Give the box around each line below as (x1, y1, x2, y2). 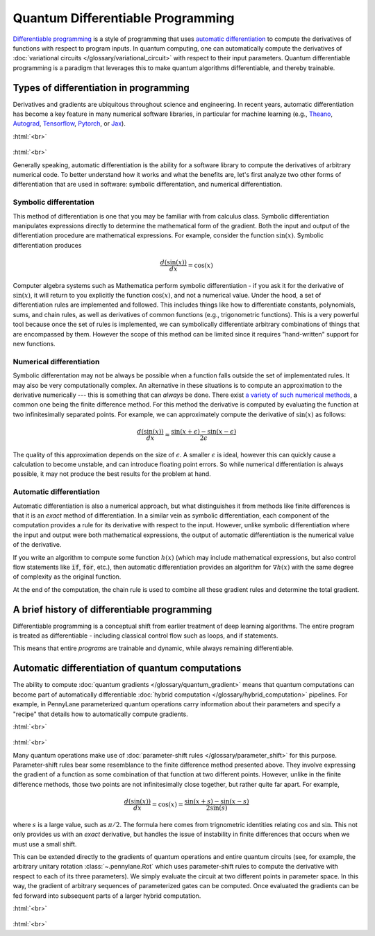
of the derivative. (12, 541, 62, 549)
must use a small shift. (12, 840, 77, 848)
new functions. (12, 340, 56, 348)
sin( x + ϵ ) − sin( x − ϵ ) (171, 427, 237, 435)
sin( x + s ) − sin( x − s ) (184, 798, 249, 806)
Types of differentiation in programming (12, 82, 190, 94)
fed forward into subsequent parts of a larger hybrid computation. (12, 892, 201, 900)
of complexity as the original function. (12, 572, 122, 581)
